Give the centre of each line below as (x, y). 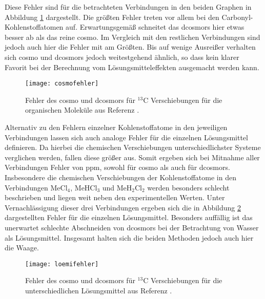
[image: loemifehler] (62, 264)
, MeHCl (84, 187)
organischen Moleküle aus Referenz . (82, 110)
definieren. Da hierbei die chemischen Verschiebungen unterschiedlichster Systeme (133, 147)
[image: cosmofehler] (62, 84)
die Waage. (22, 248)
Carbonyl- (237, 17)
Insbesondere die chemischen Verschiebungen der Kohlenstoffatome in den (120, 177)
